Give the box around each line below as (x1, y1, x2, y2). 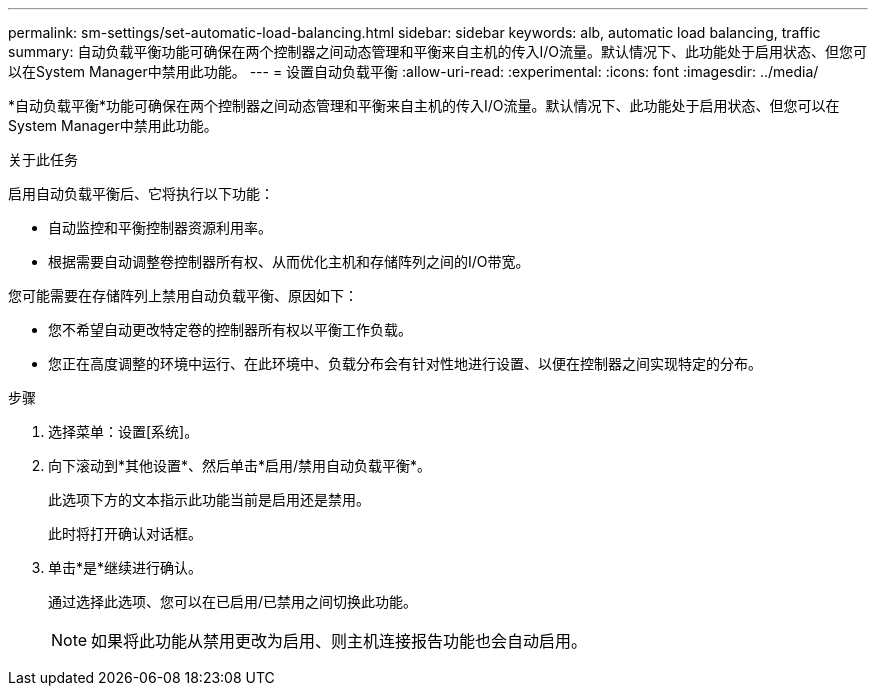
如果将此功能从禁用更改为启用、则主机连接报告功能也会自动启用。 (91, 631, 588, 651)
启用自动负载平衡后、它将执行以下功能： (8, 185, 274, 202)
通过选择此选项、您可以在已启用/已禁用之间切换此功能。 (48, 593, 418, 610)
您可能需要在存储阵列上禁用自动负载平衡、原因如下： (8, 287, 358, 304)
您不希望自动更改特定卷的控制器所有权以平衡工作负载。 (48, 321, 412, 338)
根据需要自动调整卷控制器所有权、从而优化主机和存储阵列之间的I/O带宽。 (48, 253, 530, 270)
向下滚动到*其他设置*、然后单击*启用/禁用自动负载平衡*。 (48, 457, 432, 474)
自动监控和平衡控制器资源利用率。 (48, 219, 272, 236)
